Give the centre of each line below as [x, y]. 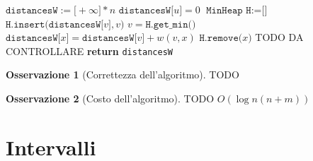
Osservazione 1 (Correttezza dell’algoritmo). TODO [123, 74]
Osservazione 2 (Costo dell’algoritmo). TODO [110, 99]
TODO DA [279, 37]
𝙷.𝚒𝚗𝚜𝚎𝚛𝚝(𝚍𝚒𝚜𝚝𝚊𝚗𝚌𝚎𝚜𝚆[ [55, 24]
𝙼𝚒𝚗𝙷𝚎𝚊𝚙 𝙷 [229, 11]
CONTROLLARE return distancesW [89, 50]
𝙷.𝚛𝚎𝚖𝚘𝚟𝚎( [221, 38]
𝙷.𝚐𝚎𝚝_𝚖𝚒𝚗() [171, 24]
